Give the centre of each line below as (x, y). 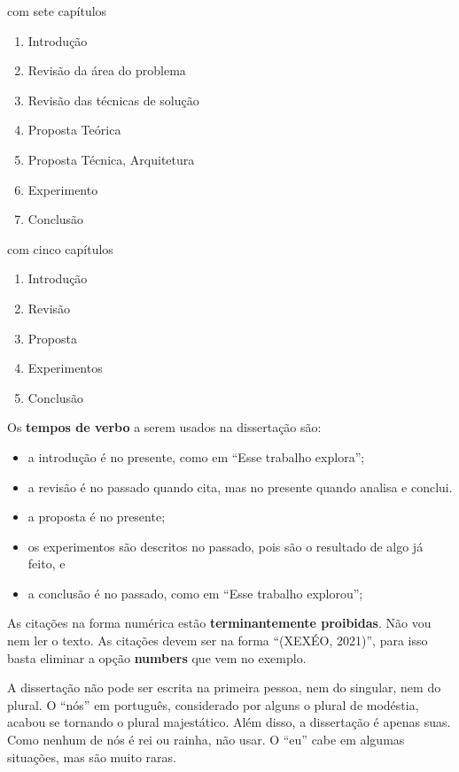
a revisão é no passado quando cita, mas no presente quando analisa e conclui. (240, 486)
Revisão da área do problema (107, 70)
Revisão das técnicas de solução (113, 100)
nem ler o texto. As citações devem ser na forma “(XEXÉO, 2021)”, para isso (218, 641)
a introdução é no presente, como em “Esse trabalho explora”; (196, 456)
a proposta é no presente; (97, 517)
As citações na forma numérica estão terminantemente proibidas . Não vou (219, 623)
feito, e (47, 564)
